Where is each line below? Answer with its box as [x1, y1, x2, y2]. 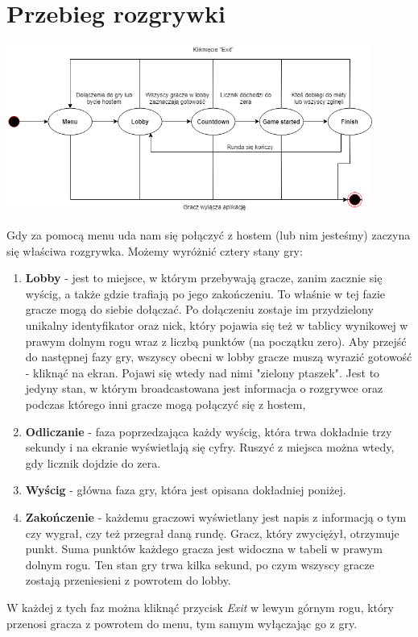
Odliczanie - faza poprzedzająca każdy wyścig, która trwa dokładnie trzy [25, 423, 392, 439]
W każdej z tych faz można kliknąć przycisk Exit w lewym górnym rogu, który [6, 598, 394, 615]
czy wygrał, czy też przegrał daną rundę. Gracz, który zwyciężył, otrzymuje [25, 524, 399, 541]
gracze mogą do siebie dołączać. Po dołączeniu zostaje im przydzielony [25, 301, 374, 318]
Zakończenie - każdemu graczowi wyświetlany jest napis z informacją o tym [25, 508, 407, 525]
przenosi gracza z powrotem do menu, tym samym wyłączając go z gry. [6, 614, 358, 631]
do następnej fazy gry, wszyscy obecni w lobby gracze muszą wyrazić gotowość [25, 348, 412, 365]
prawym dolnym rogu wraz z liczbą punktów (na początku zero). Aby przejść [25, 332, 407, 349]
